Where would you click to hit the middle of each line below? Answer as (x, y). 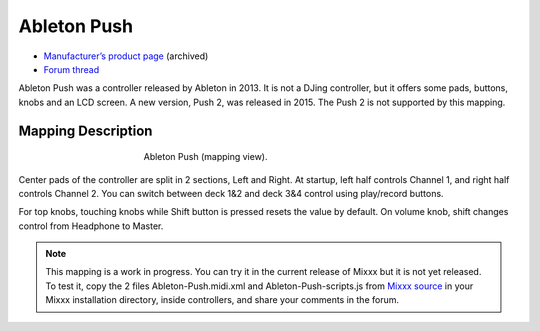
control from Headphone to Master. (91, 226)
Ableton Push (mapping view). (205, 157)
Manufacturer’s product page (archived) (126, 56)
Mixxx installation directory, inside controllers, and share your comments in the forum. (222, 300)
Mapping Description (85, 130)
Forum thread (71, 69)
